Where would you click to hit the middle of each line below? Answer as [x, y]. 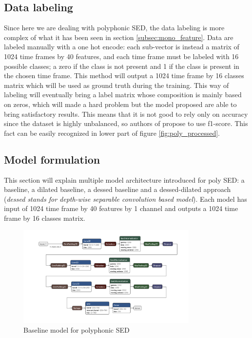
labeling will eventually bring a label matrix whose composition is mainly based [123, 95]
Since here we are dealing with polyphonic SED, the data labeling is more [114, 28]
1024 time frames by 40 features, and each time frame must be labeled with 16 [121, 56]
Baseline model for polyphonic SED [77, 329]
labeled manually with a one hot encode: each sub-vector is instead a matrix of [122, 47]
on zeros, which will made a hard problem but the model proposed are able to [120, 104]
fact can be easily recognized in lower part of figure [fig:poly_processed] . [112, 133]
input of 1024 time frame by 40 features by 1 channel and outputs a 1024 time [121, 208]
